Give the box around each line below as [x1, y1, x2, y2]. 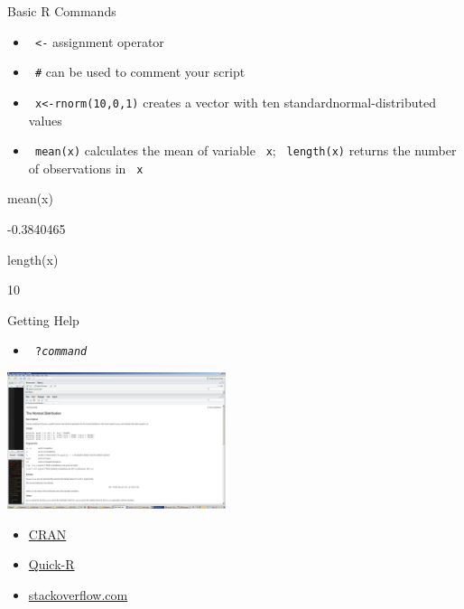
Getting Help [7, 310, 79, 329]
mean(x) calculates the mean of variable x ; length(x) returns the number [34, 141, 457, 160]
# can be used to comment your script [34, 62, 246, 81]
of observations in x [28, 158, 144, 177]
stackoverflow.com [28, 586, 128, 604]
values [28, 110, 62, 129]
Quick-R [28, 555, 75, 574]
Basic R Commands [7, 2, 116, 20]
